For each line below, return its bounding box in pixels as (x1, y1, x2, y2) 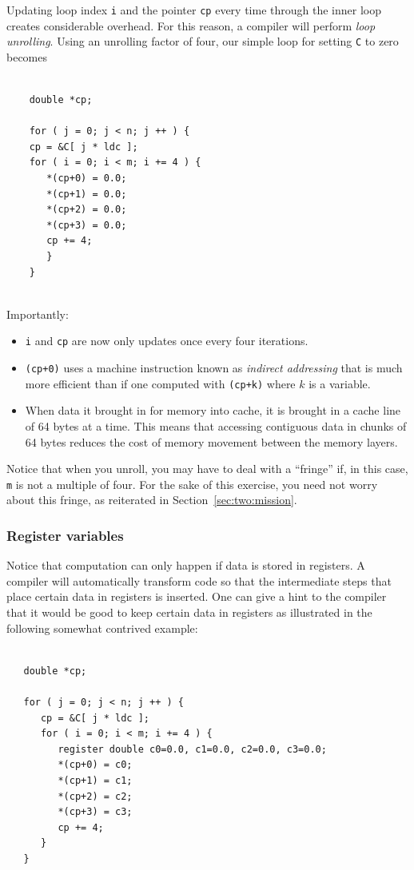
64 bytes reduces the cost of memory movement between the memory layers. (25, 433, 398, 450)
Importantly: (6, 305, 69, 322)
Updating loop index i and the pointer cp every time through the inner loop (6, 2, 381, 18)
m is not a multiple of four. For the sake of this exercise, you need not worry (6, 475, 378, 492)
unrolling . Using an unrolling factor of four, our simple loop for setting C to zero (6, 33, 399, 50)
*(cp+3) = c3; (58, 806, 133, 818)
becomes (6, 48, 48, 65)
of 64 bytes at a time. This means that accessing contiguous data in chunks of (25, 417, 407, 434)
